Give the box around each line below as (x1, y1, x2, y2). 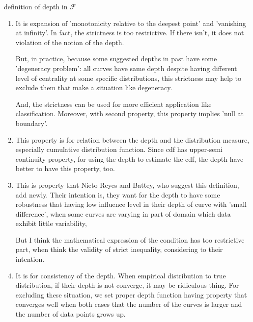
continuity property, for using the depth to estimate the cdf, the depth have (15, 153, 244, 164)
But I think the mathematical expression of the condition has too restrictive (15, 234, 245, 245)
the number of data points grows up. (15, 309, 126, 319)
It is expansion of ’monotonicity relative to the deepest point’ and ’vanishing (15, 18, 246, 28)
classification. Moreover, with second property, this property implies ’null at (15, 108, 244, 119)
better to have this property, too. (15, 163, 115, 173)
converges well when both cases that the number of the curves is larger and (15, 299, 242, 309)
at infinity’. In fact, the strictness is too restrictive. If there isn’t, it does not (15, 27, 244, 38)
